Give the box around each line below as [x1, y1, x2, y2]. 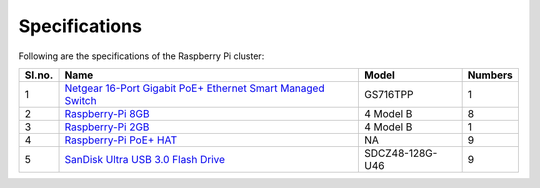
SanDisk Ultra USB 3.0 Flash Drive [64, 152, 225, 166]
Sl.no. [24, 68, 54, 82]
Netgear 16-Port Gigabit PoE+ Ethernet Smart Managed [64, 81, 325, 95]
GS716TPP [363, 87, 414, 101]
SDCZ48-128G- [363, 146, 438, 160]
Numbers [467, 68, 514, 82]
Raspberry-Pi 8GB [64, 106, 150, 120]
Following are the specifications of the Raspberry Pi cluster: [18, 50, 265, 62]
